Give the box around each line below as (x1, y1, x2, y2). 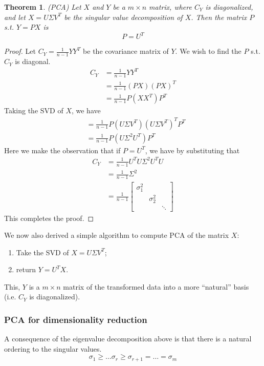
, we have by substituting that (145, 145, 240, 155)
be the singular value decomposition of (64, 11, 183, 22)
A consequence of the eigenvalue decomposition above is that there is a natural (4, 333, 252, 344)
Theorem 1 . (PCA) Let (4, 2, 81, 12)
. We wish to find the (175, 46, 241, 56)
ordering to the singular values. (4, 343, 102, 354)
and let (4, 11, 26, 22)
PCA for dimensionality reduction (4, 313, 147, 326)
